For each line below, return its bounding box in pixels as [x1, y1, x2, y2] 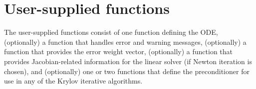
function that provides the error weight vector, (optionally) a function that [4, 46, 233, 57]
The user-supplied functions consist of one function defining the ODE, [4, 27, 218, 37]
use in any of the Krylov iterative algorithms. [4, 76, 143, 86]
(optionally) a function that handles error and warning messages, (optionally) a [4, 36, 247, 47]
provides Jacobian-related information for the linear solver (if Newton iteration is [4, 56, 252, 66]
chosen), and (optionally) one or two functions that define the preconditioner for [4, 66, 250, 76]
